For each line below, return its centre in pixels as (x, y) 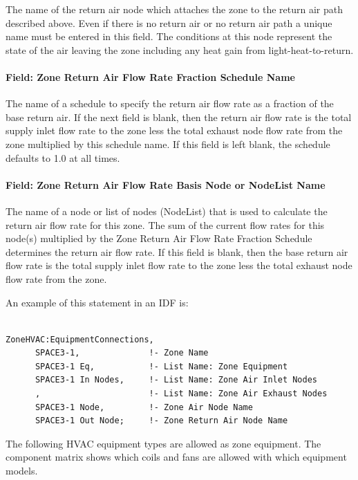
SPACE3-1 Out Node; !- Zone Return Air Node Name (161, 421)
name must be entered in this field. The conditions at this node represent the (169, 36)
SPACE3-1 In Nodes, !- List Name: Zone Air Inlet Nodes (176, 380)
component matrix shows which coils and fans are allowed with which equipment (176, 457)
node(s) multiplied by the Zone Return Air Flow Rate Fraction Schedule (159, 238)
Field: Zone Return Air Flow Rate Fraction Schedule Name (150, 76)
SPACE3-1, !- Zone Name (122, 353)
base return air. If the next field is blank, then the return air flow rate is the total (179, 117)
